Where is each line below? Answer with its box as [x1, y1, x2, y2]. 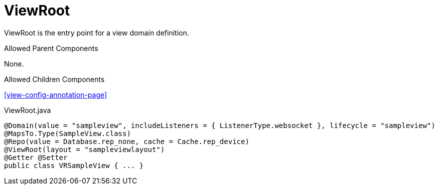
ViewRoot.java [4, 105, 51, 114]
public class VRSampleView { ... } [4, 161, 144, 169]
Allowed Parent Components [4, 43, 98, 52]
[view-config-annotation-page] [4, 90, 107, 99]
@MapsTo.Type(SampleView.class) [4, 129, 131, 137]
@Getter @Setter [4, 153, 68, 161]
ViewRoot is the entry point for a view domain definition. [4, 28, 189, 37]
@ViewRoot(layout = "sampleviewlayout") [4, 145, 165, 153]
